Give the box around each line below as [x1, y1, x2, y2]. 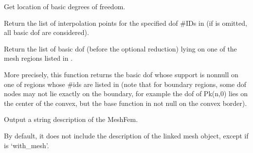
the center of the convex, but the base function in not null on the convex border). [4, 98, 247, 108]
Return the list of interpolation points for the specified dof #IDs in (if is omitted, [4, 17, 247, 28]
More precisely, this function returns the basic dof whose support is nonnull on [4, 69, 238, 79]
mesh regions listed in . [4, 53, 73, 63]
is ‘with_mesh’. [4, 140, 49, 150]
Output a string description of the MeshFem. [4, 114, 138, 124]
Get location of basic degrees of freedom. [4, 1, 126, 11]
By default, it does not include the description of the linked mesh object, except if [4, 130, 249, 140]
